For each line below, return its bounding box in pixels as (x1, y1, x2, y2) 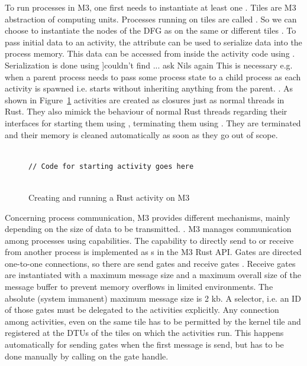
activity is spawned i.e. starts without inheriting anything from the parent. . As (5, 82, 293, 94)
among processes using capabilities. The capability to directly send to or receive (5, 234, 294, 246)
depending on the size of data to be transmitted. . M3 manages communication (5, 223, 292, 235)
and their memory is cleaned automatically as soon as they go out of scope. (5, 128, 278, 140)
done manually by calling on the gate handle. (5, 349, 169, 362)
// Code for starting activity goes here (28, 162, 194, 171)
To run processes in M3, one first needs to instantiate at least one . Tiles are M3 (5, 1, 296, 13)
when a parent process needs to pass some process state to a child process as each (5, 70, 301, 83)
